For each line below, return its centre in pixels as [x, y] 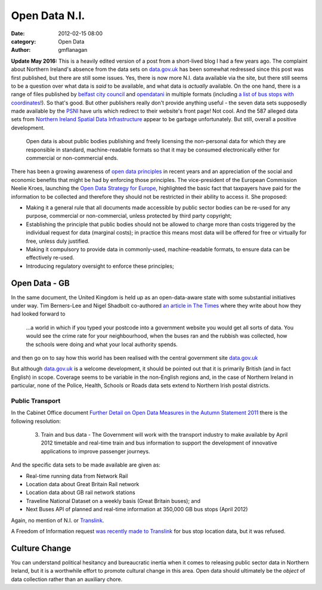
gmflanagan [73, 50]
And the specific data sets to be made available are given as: [86, 465]
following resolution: [36, 421]
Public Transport [36, 401]
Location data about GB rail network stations [80, 493]
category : [24, 41]
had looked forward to [38, 314]
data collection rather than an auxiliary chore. [67, 579]
